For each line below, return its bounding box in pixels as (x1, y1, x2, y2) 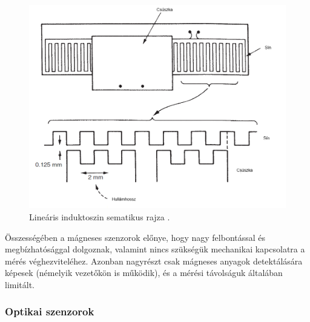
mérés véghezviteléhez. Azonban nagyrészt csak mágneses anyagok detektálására (5, 254, 303, 267)
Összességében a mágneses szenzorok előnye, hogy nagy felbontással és (5, 231, 266, 243)
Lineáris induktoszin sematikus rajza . (29, 210, 170, 223)
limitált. (5, 278, 35, 291)
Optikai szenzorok (5, 304, 94, 319)
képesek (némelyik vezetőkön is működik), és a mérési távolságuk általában (5, 266, 283, 279)
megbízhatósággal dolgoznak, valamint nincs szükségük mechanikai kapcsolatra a (5, 243, 305, 255)
